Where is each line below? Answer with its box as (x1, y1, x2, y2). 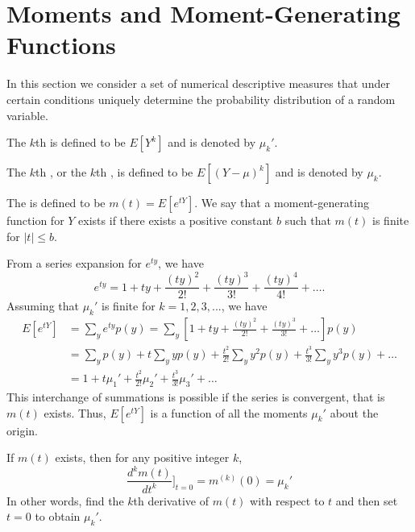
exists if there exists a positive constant (78, 212, 273, 229)
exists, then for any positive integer (55, 449, 230, 466)
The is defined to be (6, 194, 106, 211)
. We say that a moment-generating (194, 194, 369, 211)
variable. (6, 106, 48, 123)
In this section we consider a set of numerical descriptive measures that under (6, 75, 390, 92)
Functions (6, 28, 116, 61)
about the (330, 404, 379, 421)
